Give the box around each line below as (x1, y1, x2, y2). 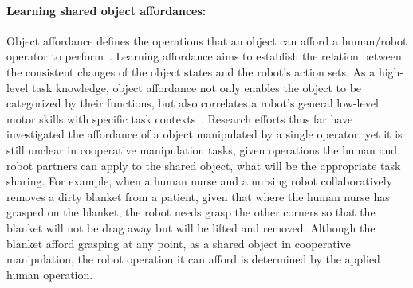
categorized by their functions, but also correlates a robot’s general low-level (6, 95, 379, 111)
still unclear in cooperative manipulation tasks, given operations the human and (6, 141, 398, 158)
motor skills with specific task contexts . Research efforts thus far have (6, 110, 353, 126)
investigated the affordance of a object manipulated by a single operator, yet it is (6, 126, 403, 142)
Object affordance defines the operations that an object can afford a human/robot (6, 32, 407, 49)
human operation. (6, 266, 93, 282)
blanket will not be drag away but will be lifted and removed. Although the (6, 219, 376, 235)
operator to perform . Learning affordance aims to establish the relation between (6, 48, 402, 64)
